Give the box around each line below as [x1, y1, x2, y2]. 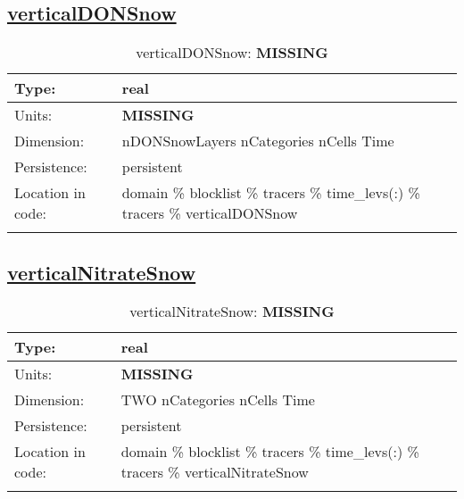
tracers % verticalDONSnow [121, 203, 298, 224]
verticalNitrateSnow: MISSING [129, 301, 335, 322]
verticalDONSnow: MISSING [136, 42, 328, 63]
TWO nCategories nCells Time [120, 389, 315, 411]
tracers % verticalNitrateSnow [120, 462, 309, 483]
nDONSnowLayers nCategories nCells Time [121, 130, 394, 152]
